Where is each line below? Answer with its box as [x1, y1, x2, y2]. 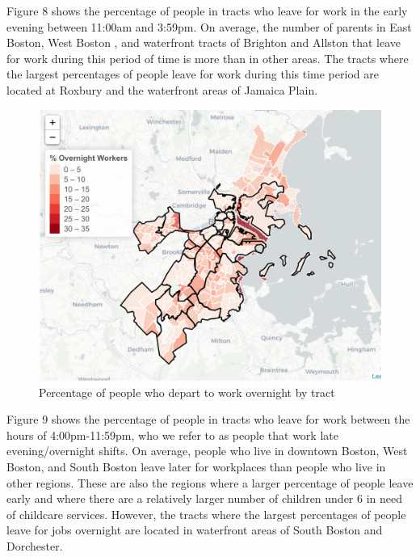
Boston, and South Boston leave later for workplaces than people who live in [6, 458, 386, 475]
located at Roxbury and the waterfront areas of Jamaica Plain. [6, 81, 318, 98]
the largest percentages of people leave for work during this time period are [6, 65, 379, 82]
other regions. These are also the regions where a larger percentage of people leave [6, 474, 414, 491]
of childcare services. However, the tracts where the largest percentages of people [6, 505, 406, 522]
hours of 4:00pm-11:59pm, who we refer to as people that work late [6, 426, 338, 443]
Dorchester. [6, 537, 63, 554]
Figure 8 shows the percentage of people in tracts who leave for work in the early [6, 2, 408, 19]
